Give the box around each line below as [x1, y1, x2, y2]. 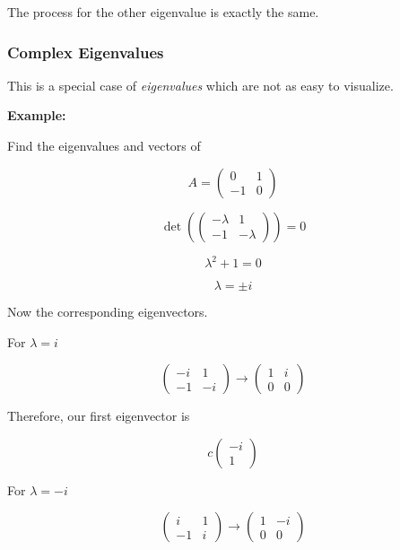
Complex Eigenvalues [7, 40, 164, 63]
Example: [7, 106, 66, 125]
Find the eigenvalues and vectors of [7, 136, 201, 154]
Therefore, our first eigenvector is [7, 406, 190, 425]
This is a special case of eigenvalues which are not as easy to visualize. [7, 75, 394, 94]
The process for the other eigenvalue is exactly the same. [7, 3, 319, 21]
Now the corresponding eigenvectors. [7, 302, 208, 321]
